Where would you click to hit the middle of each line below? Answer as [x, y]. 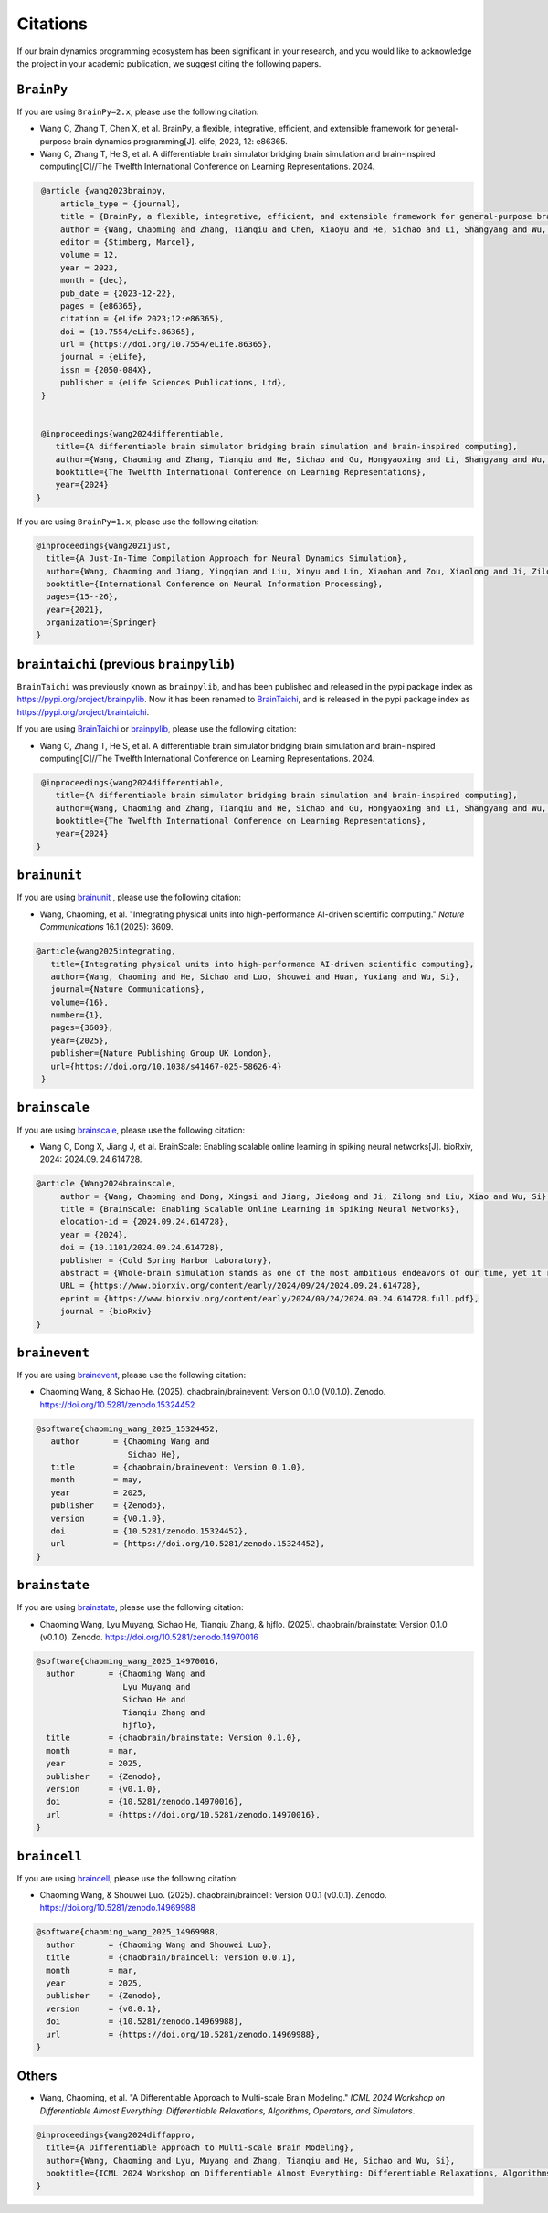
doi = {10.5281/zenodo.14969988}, [145, 2022]
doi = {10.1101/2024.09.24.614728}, [142, 1248]
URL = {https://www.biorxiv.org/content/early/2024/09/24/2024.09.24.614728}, [241, 1286]
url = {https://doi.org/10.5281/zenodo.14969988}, [183, 2034]
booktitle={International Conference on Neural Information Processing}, [215, 584]
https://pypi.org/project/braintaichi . [83, 711]
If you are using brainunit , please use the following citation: [129, 897]
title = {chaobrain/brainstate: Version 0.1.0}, [174, 1738]
